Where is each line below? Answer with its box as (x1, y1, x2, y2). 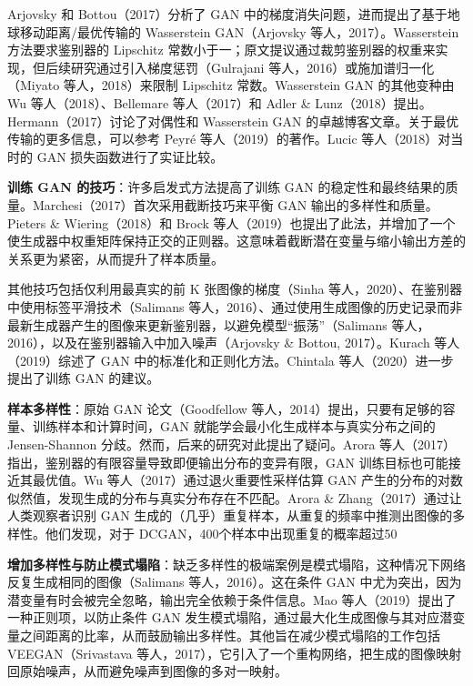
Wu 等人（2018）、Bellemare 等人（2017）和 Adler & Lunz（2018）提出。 (7, 93, 432, 112)
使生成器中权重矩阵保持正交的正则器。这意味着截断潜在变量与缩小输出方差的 (7, 231, 466, 250)
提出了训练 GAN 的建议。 (7, 368, 160, 388)
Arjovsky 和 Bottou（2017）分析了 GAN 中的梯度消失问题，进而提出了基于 (7, 5, 448, 23)
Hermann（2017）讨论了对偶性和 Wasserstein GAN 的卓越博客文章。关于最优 (7, 111, 459, 130)
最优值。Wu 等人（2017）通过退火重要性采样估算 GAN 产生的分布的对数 (32, 470, 463, 489)
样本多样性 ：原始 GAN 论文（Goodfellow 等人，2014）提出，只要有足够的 (7, 398, 443, 418)
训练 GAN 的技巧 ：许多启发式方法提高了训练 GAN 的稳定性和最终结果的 (7, 177, 446, 197)
